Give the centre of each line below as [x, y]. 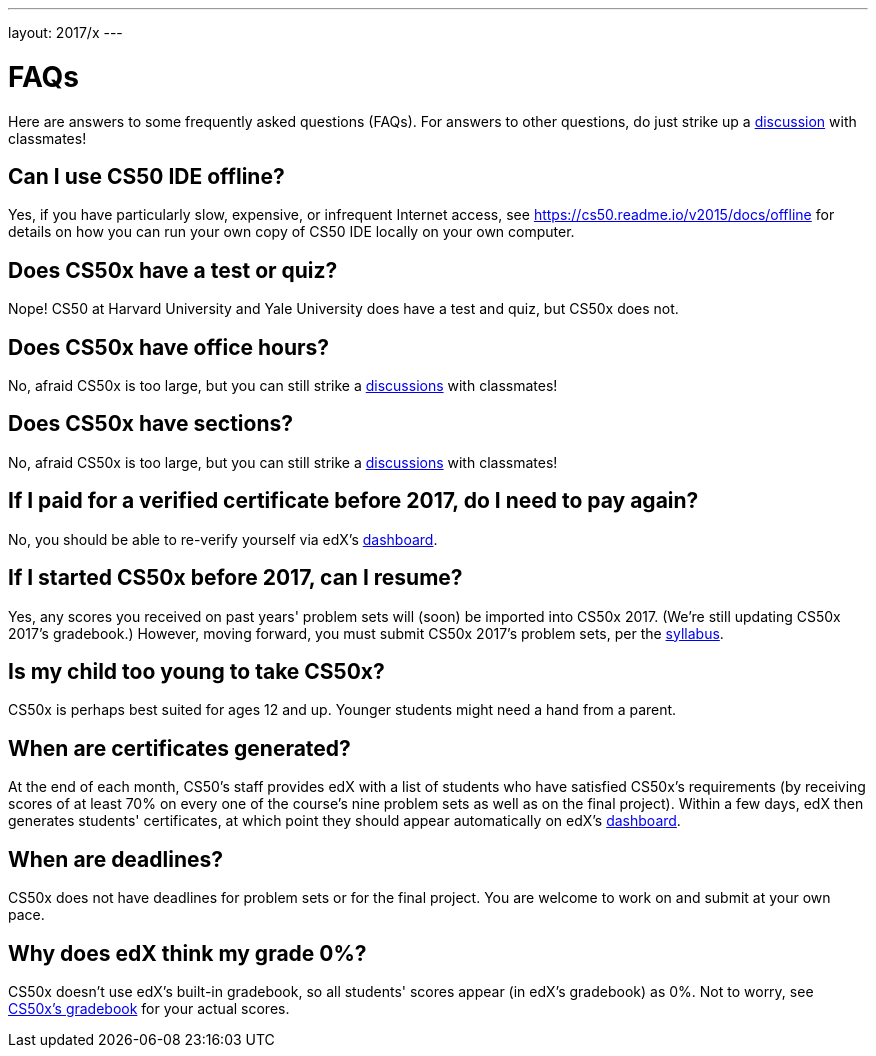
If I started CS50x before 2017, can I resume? [235, 578]
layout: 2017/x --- [65, 32]
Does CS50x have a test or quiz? [173, 270]
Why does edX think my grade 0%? [187, 953]
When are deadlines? [115, 859]
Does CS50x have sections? [151, 424]
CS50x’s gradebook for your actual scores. [149, 1008]
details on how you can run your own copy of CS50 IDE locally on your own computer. [291, 232]
